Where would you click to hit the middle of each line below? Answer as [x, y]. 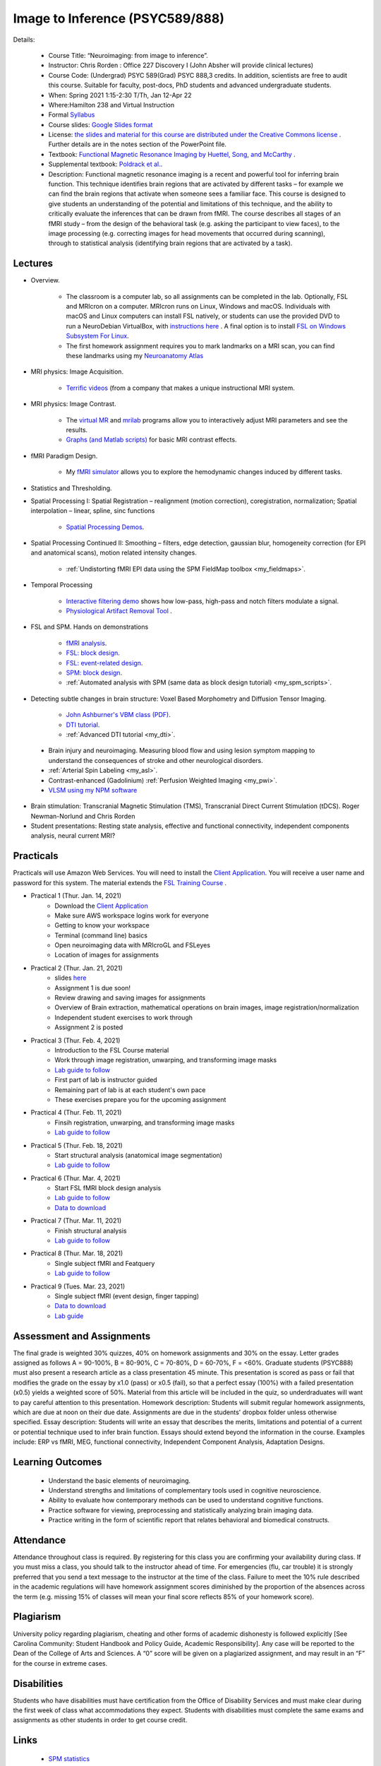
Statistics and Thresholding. [71, 488]
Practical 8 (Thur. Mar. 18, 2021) [77, 1253]
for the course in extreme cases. [60, 1663]
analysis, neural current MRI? [73, 836]
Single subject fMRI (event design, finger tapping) [127, 1296]
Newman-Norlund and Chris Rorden [83, 816]
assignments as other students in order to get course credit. [100, 1720]
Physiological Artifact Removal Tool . [119, 611]
